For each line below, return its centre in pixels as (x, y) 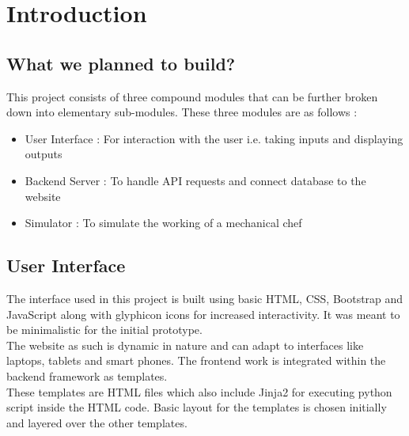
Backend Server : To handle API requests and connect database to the (195, 180)
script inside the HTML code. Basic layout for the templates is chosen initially (197, 407)
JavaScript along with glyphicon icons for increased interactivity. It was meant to (203, 314)
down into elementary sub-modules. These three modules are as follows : (182, 112)
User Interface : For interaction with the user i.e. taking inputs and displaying (214, 138)
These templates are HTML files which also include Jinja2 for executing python (199, 391)
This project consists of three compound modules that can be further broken (192, 96)
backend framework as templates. (87, 375)
